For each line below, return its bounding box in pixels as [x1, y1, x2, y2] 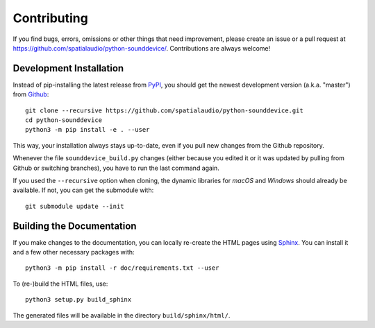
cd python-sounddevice [25, 116, 103, 124]
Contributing [12, 10, 88, 26]
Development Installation [12, 62, 124, 74]
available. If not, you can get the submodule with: [12, 186, 154, 194]
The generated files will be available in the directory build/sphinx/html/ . [12, 311, 231, 319]
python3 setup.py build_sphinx [25, 295, 132, 304]
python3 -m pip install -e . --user [25, 126, 150, 134]
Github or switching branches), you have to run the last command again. [12, 164, 220, 172]
